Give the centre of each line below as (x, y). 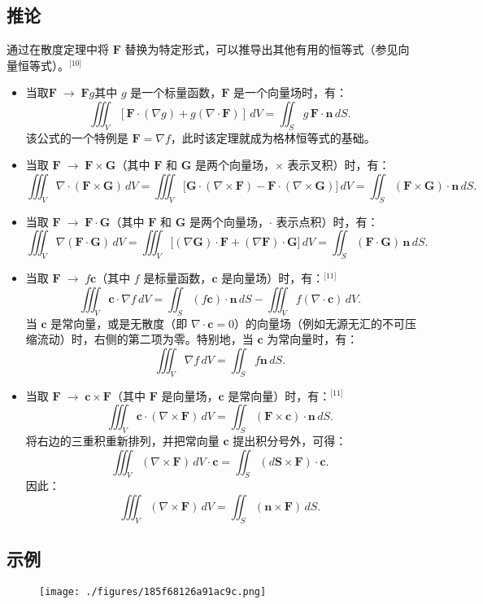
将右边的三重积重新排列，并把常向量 (122, 440)
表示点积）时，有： (327, 221)
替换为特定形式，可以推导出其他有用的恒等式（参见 (261, 49)
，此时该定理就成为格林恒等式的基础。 (273, 137)
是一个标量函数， (176, 92)
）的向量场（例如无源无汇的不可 (320, 323)
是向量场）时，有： (273, 278)
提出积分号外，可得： (290, 440)
